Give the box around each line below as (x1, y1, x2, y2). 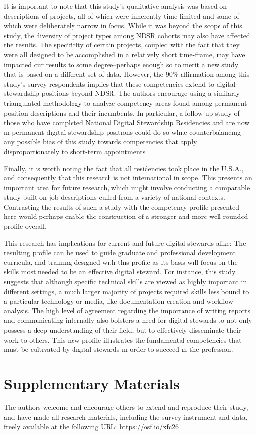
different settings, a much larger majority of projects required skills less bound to (4, 286, 249, 296)
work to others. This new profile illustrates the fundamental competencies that (4, 334, 242, 345)
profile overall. (4, 221, 47, 231)
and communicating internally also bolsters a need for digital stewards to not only (4, 315, 252, 325)
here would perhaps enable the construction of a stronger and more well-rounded (4, 211, 248, 221)
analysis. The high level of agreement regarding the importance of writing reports (4, 305, 251, 315)
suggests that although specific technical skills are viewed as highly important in (4, 276, 247, 287)
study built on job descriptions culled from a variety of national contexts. (4, 192, 225, 202)
